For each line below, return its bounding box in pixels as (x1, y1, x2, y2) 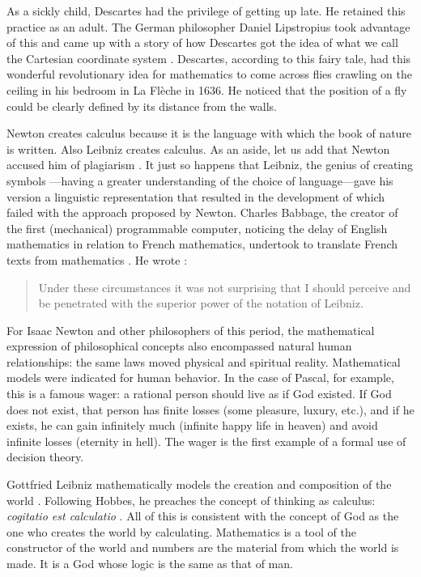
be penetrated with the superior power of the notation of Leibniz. (38, 295, 364, 312)
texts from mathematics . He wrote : (6, 251, 188, 268)
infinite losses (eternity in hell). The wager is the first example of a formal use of (6, 432, 406, 449)
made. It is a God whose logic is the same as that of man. (6, 555, 293, 571)
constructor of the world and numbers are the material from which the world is (6, 539, 399, 556)
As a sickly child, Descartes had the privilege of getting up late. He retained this (6, 2, 406, 19)
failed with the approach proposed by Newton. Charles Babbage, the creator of (6, 204, 398, 221)
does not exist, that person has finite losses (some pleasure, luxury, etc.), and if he (6, 401, 415, 418)
